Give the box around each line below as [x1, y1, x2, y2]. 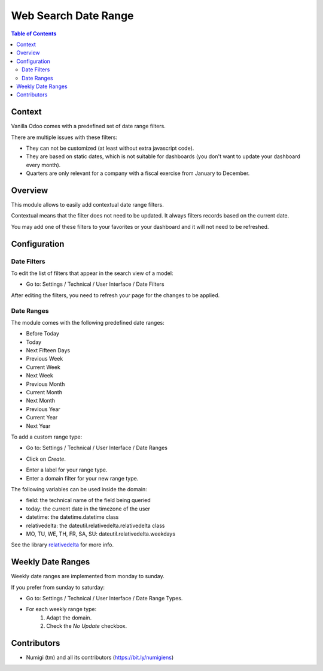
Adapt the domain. [46, 614, 92, 621]
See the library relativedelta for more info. [11, 541, 114, 548]
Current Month [26, 389, 63, 396]
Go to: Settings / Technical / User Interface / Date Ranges [26, 444, 167, 452]
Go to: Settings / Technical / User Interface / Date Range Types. [26, 594, 183, 602]
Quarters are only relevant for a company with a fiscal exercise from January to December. [26, 170, 250, 177]
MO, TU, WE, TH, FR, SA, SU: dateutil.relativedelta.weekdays [26, 530, 176, 537]
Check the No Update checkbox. [46, 622, 127, 630]
